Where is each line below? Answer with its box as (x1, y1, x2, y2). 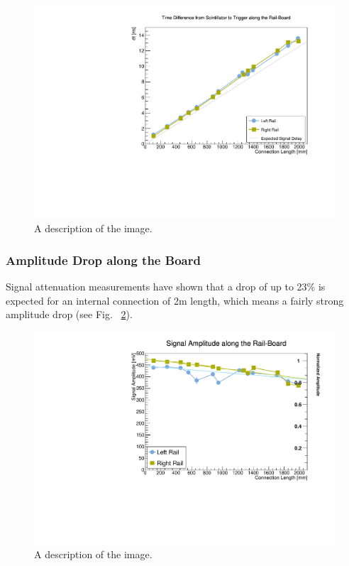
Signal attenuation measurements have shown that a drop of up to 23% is (6, 279, 326, 294)
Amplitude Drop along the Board (6, 251, 201, 268)
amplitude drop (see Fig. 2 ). (6, 307, 133, 322)
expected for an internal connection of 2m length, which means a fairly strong (6, 293, 344, 308)
